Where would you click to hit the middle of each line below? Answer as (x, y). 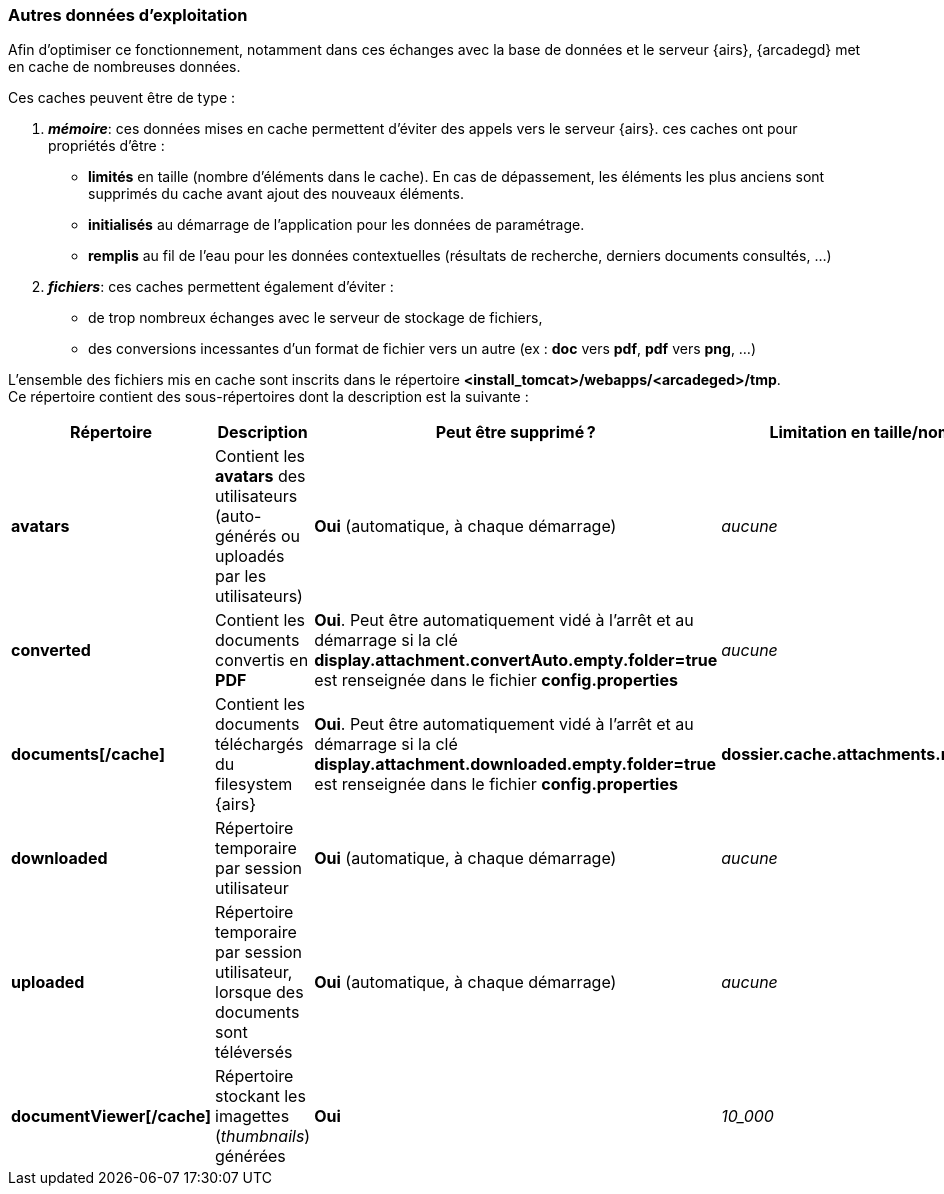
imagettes (252, 1116)
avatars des (260, 476)
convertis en (262, 660)
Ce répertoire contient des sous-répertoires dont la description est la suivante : (268, 397)
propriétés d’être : (106, 146)
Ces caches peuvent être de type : (122, 98)
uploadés (250, 556)
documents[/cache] (88, 754)
